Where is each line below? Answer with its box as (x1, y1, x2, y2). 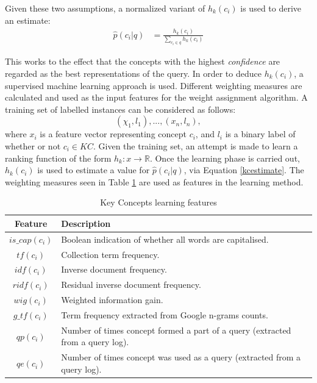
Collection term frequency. (61, 248, 160, 260)
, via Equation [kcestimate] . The (183, 163, 304, 176)
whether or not (5, 139, 61, 152)
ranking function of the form (5, 151, 112, 164)
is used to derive (240, 2, 302, 14)
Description (61, 217, 111, 229)
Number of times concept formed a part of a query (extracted (61, 323, 291, 336)
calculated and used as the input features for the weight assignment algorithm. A (5, 91, 308, 104)
